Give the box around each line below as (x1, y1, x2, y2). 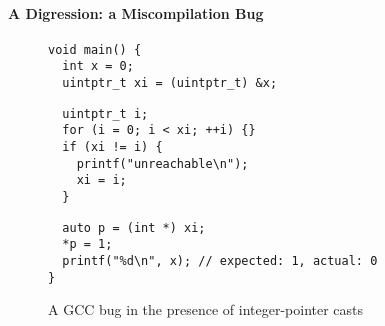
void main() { (48, 42, 142, 57)
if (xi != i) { (62, 140, 163, 155)
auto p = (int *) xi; (62, 220, 206, 235)
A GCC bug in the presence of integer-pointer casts (48, 299, 364, 320)
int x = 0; (62, 59, 134, 74)
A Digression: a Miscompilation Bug (8, 2, 264, 23)
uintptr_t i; (62, 106, 149, 121)
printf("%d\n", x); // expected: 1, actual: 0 (62, 254, 378, 269)
